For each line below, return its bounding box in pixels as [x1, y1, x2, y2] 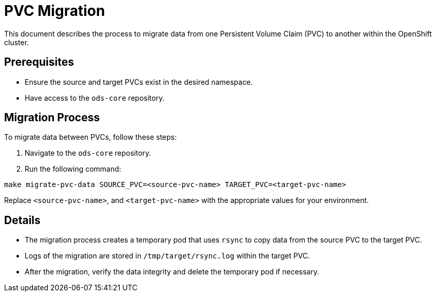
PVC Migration [4, 2, 105, 20]
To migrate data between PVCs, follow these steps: [4, 133, 177, 142]
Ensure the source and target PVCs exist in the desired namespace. [25, 77, 253, 86]
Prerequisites [4, 55, 74, 69]
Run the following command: [25, 164, 121, 174]
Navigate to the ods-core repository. [25, 149, 151, 158]
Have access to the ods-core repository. [25, 93, 165, 102]
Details [4, 213, 41, 227]
